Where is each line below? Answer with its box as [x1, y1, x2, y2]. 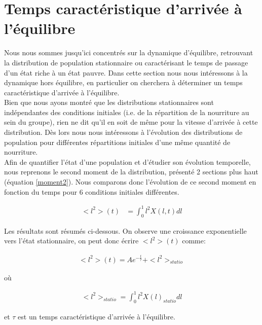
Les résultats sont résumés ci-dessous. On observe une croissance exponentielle [4, 225, 247, 236]
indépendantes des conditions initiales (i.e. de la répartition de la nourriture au [4, 106, 249, 117]
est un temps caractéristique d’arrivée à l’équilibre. [18, 311, 175, 321]
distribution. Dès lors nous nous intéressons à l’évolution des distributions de [4, 127, 243, 137]
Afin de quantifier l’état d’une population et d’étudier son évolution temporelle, [4, 156, 251, 167]
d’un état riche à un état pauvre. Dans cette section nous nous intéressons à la [4, 67, 248, 78]
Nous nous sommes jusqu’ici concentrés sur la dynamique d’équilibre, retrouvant [4, 47, 253, 58]
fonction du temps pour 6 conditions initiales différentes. [4, 186, 179, 197]
